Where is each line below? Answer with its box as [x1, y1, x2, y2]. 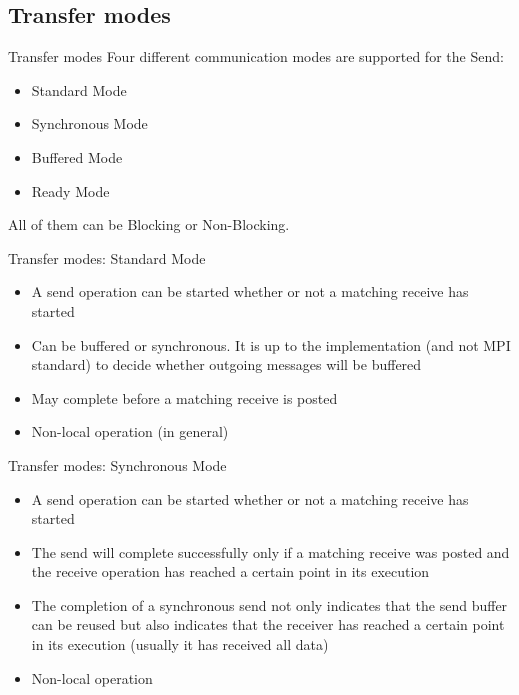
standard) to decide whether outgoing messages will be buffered [31, 354, 422, 375]
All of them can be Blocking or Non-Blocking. [8, 214, 290, 235]
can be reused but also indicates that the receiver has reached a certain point [31, 614, 505, 635]
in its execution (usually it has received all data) [31, 634, 329, 655]
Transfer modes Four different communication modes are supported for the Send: [8, 46, 504, 67]
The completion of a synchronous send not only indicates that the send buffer [31, 594, 508, 615]
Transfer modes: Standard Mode [8, 247, 206, 268]
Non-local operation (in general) [31, 421, 229, 442]
